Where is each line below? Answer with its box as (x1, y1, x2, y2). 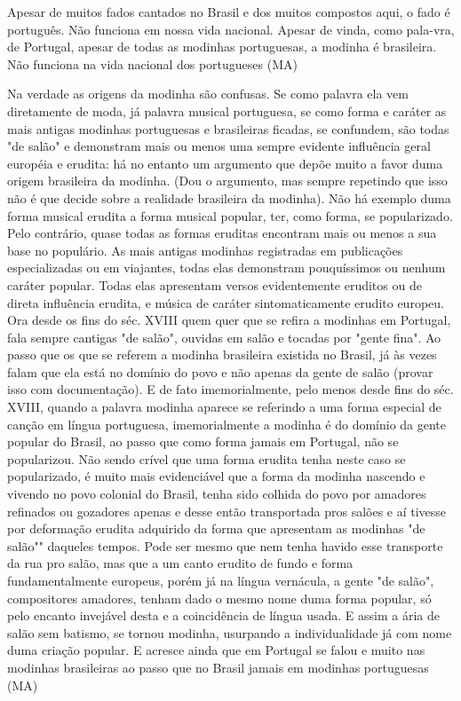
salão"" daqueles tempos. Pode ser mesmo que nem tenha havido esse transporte (7, 536, 443, 555)
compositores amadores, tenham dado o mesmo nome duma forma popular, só (7, 588, 432, 607)
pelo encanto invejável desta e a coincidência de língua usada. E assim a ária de (7, 606, 441, 625)
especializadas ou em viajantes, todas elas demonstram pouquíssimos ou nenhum (7, 258, 446, 277)
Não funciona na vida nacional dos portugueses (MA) (7, 54, 298, 73)
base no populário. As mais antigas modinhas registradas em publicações (7, 240, 403, 259)
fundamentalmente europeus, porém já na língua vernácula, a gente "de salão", (7, 571, 434, 589)
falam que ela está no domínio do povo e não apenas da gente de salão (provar (7, 362, 433, 381)
